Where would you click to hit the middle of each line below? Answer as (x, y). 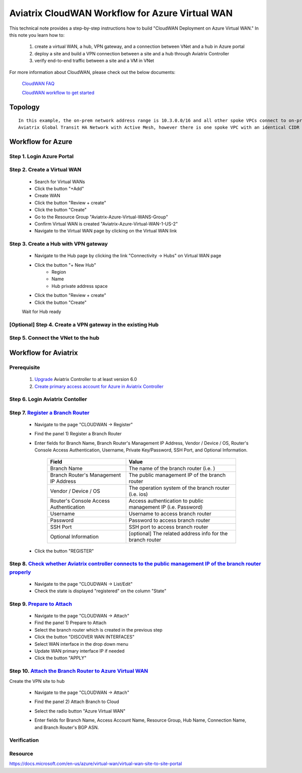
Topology (24, 107)
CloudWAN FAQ (38, 84)
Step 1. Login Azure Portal (42, 156)
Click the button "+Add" (59, 188)
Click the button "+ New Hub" (65, 265)
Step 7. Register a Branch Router (50, 413)
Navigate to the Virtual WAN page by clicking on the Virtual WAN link (106, 231)
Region (59, 272)
